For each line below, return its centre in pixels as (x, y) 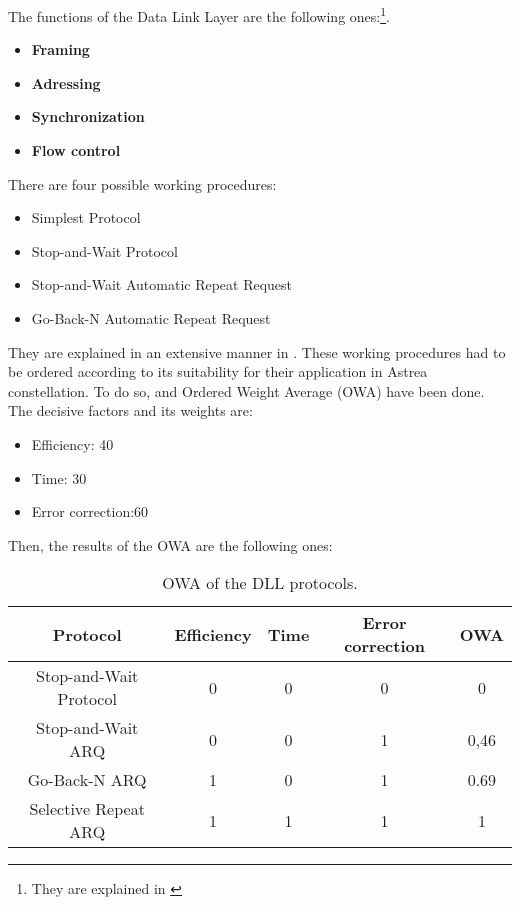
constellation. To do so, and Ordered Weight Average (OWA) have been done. (246, 390)
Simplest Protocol (86, 217)
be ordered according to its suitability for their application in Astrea (218, 371)
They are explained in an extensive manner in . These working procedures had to (257, 351)
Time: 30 (59, 477)
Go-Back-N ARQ (87, 780)
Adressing (66, 82)
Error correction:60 (90, 511)
